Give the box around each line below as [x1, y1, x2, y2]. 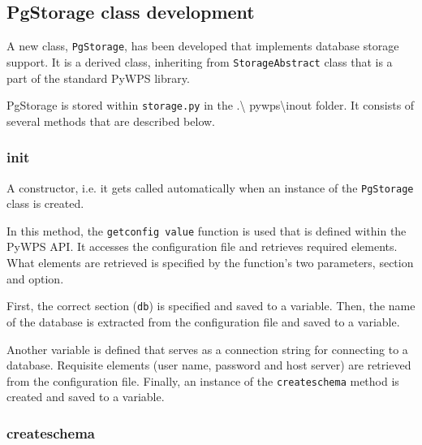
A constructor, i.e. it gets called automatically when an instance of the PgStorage [6, 179, 414, 196]
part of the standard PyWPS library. [6, 69, 190, 86]
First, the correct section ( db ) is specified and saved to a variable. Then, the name [6, 297, 416, 314]
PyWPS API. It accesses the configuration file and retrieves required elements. [6, 238, 398, 255]
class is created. [6, 195, 84, 212]
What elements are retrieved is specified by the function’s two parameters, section [6, 254, 414, 271]
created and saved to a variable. [6, 388, 165, 405]
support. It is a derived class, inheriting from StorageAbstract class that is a [6, 53, 393, 70]
